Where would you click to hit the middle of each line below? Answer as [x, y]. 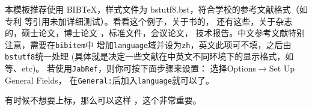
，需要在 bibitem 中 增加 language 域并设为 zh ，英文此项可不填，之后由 [157, 44]
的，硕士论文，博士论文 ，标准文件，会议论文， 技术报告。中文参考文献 [147, 33]
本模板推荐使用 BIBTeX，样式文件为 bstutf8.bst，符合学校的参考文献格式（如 [156, 9]
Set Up [282, 68]
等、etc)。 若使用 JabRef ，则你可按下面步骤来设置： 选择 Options [130, 68]
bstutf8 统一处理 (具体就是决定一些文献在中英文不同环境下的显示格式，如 [149, 56]
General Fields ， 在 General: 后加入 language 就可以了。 [109, 80]
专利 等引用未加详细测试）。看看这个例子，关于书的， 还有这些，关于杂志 [149, 21]
